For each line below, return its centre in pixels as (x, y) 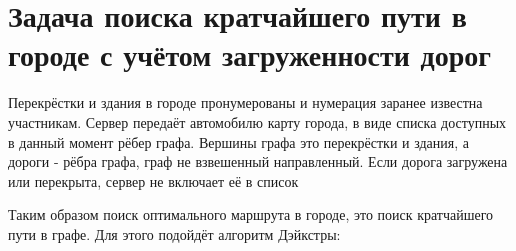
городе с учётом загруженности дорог (250, 54)
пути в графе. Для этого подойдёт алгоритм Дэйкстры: (174, 233)
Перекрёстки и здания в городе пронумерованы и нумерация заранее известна (245, 102)
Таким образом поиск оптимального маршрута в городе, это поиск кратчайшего (251, 214)
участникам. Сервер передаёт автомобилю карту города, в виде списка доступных (257, 121)
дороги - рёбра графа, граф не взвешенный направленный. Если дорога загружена (258, 161)
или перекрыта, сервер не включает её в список (153, 180)
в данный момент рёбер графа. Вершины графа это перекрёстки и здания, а (238, 141)
